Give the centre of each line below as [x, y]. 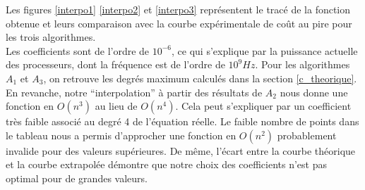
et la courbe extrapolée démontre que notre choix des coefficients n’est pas [167, 164]
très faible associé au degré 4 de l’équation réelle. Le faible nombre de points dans [182, 121]
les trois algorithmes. [51, 37]
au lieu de [116, 106]
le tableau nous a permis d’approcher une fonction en [121, 135]
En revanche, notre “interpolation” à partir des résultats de [134, 92]
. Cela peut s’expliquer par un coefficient [263, 106]
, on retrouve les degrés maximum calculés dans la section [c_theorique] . [200, 78]
